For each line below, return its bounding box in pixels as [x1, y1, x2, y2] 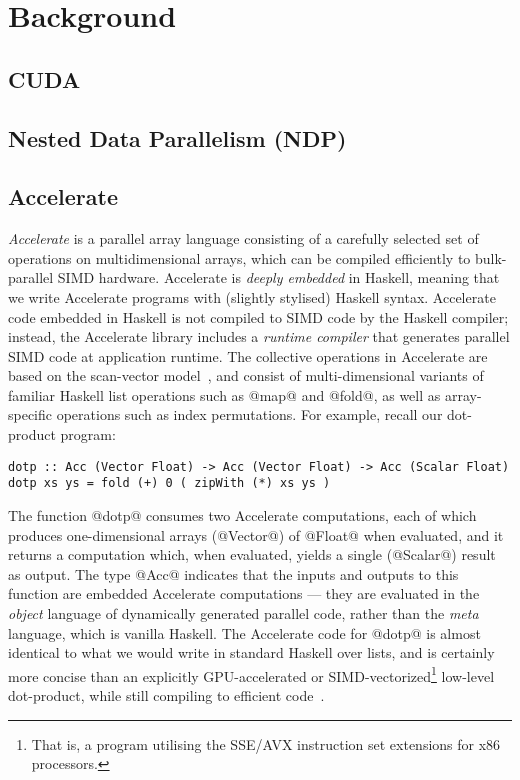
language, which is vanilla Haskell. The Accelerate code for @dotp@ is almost [8, 622, 481, 643]
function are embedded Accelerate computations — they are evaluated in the [8, 583, 480, 604]
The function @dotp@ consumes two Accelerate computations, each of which [8, 504, 477, 525]
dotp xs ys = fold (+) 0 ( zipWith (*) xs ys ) [8, 476, 331, 491]
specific [8, 404, 53, 425]
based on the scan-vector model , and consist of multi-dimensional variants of [8, 365, 484, 386]
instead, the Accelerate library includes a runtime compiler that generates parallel [8, 326, 510, 347]
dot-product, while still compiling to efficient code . [8, 684, 325, 705]
